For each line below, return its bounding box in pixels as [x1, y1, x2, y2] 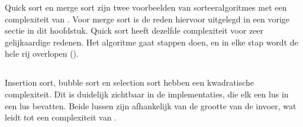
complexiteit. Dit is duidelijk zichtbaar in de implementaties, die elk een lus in [5, 87, 289, 100]
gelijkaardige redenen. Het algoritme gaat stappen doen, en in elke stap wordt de [5, 35, 298, 48]
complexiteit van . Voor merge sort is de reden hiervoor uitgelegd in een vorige [5, 12, 290, 25]
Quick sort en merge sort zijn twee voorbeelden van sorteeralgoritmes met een [5, 1, 287, 13]
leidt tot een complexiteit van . [5, 111, 117, 123]
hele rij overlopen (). [5, 47, 79, 60]
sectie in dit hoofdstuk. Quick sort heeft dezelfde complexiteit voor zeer [5, 24, 264, 37]
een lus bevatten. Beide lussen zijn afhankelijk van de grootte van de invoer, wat [5, 99, 296, 112]
